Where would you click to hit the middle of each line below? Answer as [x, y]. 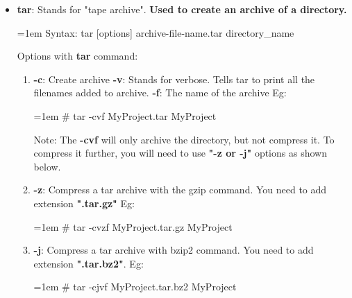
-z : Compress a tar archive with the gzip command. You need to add [180, 190]
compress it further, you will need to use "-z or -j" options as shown [180, 153]
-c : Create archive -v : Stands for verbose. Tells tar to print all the [174, 79]
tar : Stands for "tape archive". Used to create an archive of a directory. [182, 9]
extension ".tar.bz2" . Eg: [89, 263]
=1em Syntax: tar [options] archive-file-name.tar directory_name [156, 32]
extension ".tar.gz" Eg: [84, 203]
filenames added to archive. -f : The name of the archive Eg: [160, 93]
